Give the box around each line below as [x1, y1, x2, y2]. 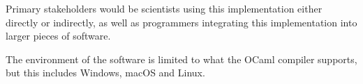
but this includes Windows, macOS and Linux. [6, 65, 205, 80]
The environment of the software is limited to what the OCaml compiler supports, [6, 51, 357, 66]
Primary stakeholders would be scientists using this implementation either [6, 1, 323, 15]
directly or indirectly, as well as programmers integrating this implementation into [6, 15, 357, 29]
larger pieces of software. [6, 28, 111, 43]
